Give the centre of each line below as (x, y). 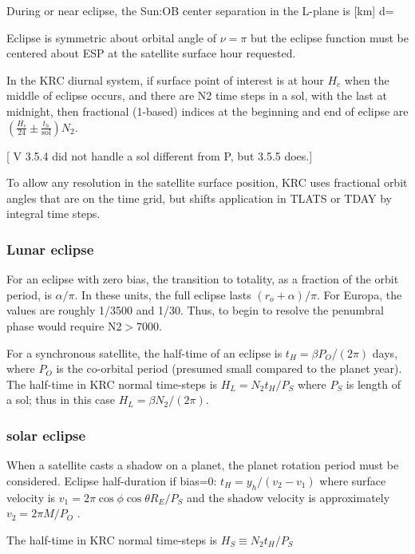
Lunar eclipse (50, 249)
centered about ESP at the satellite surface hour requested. (151, 53)
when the (367, 79)
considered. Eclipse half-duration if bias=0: (112, 480)
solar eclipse (46, 435)
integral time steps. (53, 214)
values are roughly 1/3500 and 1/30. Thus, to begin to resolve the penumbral (195, 310)
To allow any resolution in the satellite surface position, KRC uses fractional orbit (207, 182)
